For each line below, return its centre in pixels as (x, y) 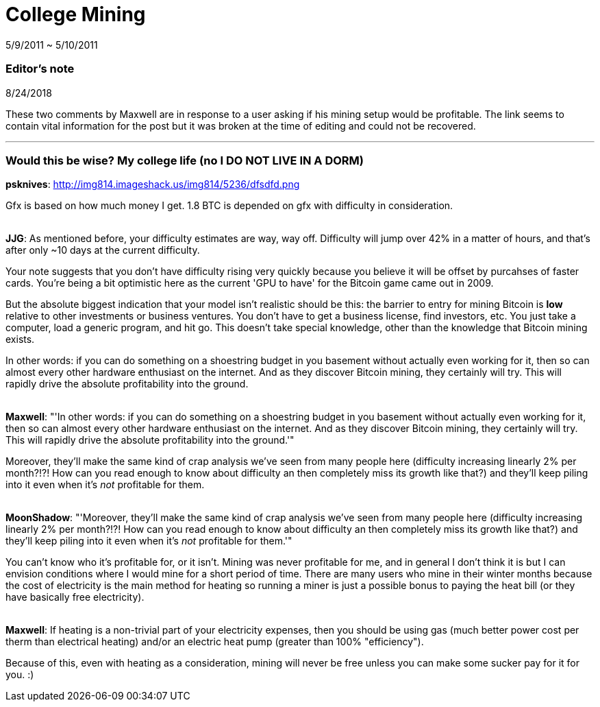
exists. (20, 339)
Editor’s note (40, 69)
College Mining (76, 14)
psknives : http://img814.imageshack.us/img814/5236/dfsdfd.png (153, 184)
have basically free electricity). (75, 597)
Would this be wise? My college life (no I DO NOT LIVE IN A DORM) (185, 160)
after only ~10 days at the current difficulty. (103, 250)
